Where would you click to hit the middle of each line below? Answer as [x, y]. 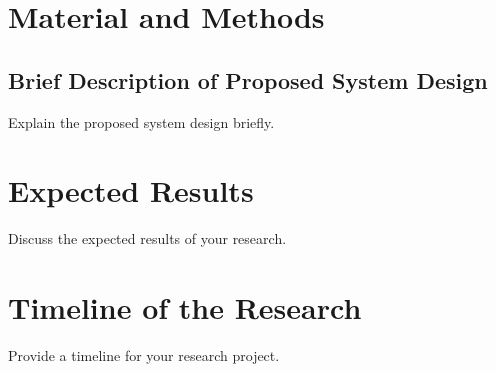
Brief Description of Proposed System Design [248, 79]
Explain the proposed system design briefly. [141, 121]
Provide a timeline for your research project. [144, 355]
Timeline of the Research [185, 307]
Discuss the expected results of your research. [147, 238]
